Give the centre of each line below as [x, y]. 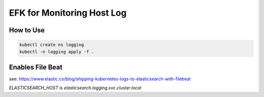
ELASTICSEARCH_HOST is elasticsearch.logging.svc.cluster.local [75, 88]
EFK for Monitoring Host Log [68, 13]
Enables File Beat [36, 67]
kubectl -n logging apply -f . [57, 52]
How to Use [27, 30]
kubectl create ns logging [52, 45]
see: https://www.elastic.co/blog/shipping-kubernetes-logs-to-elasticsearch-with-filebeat [100, 79]
